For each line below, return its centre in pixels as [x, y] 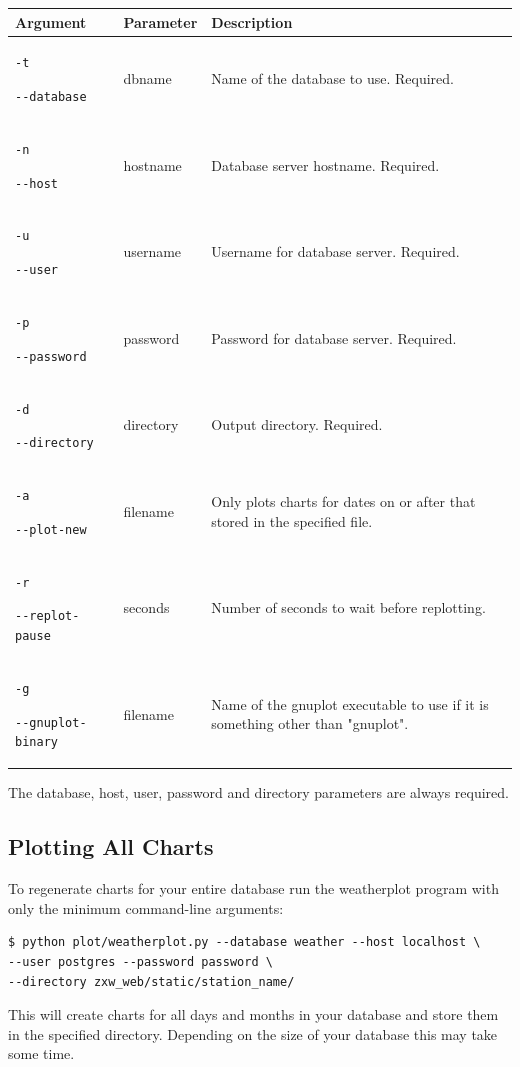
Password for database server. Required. [334, 337]
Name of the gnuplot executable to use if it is [350, 703]
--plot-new [51, 529]
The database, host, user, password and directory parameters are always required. [258, 792]
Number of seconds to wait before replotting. [348, 607]
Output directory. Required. [297, 424]
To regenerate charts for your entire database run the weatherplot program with [253, 888]
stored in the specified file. [292, 520]
